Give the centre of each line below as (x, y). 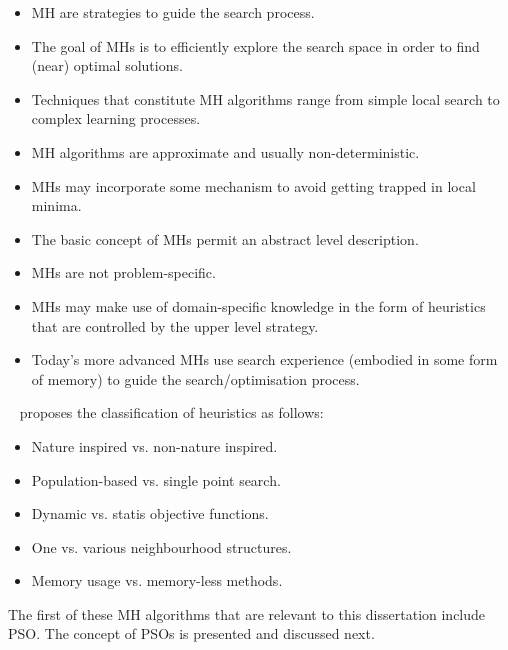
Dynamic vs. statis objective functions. (150, 513)
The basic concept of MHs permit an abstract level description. (225, 238)
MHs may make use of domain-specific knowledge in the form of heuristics (258, 305)
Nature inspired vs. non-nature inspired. (154, 445)
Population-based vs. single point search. (156, 479)
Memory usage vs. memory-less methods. (157, 580)
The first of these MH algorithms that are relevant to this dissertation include (247, 613)
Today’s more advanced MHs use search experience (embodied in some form (264, 359)
